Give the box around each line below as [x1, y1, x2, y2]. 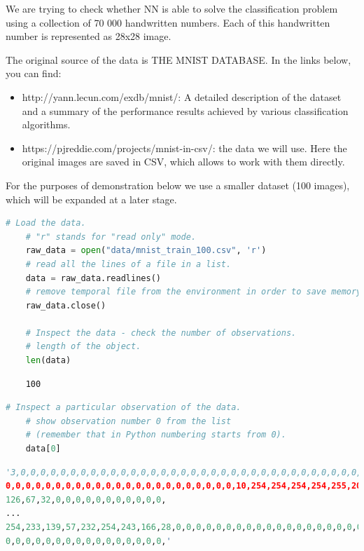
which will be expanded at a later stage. [6, 191, 177, 206]
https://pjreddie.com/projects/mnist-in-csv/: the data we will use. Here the [22, 140, 347, 155]
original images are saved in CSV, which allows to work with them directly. [22, 154, 345, 169]
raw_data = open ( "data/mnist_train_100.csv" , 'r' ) [25, 245, 267, 256]
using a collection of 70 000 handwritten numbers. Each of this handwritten [6, 15, 330, 29]
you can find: [6, 66, 62, 81]
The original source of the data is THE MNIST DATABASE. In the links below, [6, 52, 351, 67]
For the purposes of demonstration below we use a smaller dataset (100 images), [6, 177, 350, 192]
